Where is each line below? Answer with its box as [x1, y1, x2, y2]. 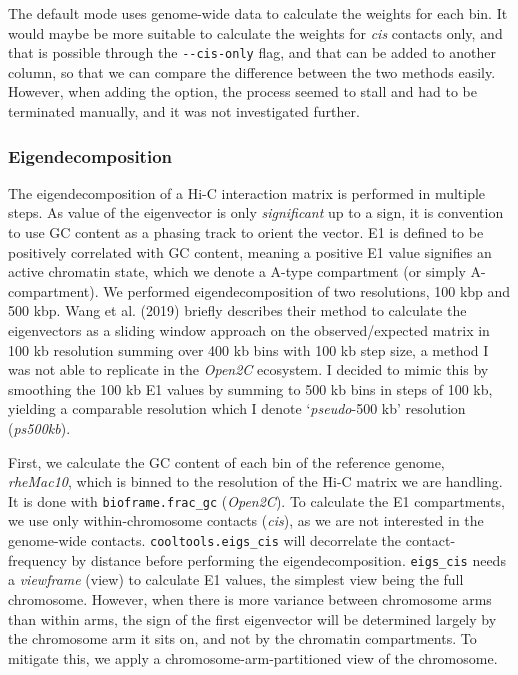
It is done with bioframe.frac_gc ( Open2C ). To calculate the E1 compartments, [8, 490, 505, 511]
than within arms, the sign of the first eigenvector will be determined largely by [8, 608, 497, 629]
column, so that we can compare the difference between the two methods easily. [8, 61, 496, 82]
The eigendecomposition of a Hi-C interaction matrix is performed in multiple [8, 182, 486, 203]
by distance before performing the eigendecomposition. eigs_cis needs [71, 549, 506, 570]
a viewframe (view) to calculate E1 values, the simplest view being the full [8, 569, 464, 590]
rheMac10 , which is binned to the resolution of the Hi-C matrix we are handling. [8, 471, 503, 492]
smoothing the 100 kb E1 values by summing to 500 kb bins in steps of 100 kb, [8, 378, 493, 399]
